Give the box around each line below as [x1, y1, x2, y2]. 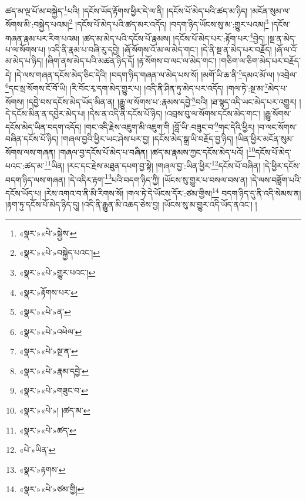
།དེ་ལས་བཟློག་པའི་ [250, 173, 302, 185]
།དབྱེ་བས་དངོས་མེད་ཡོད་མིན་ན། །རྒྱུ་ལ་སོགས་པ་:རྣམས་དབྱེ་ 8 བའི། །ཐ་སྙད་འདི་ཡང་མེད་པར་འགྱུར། [26, 94, 297, 108]
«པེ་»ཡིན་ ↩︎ [19, 444, 56, 456]
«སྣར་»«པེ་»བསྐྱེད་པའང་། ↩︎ [19, 246, 100, 259]
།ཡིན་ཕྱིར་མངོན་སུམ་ [236, 132, 294, 144]
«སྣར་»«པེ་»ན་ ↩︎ [19, 306, 71, 318]
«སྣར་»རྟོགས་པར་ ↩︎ [19, 286, 78, 298]
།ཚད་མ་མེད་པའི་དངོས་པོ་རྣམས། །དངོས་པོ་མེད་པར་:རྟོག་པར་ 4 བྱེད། [82, 30, 265, 44]
